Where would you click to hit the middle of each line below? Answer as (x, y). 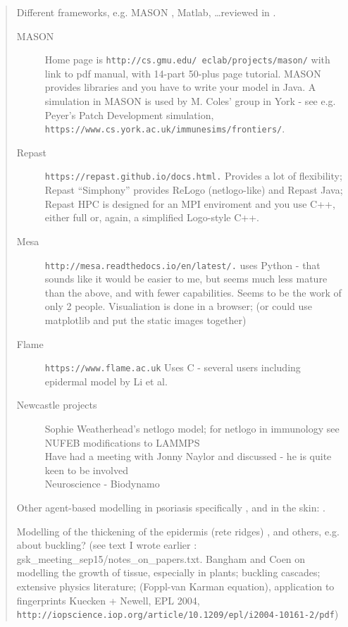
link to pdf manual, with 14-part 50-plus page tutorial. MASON (183, 73)
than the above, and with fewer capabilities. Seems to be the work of (193, 292)
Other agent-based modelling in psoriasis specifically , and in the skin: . (171, 507)
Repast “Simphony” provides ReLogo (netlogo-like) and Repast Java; (194, 190)
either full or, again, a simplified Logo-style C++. (152, 217)
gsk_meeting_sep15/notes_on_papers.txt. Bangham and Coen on (161, 558)
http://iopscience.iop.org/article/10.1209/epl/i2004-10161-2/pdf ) (178, 614)
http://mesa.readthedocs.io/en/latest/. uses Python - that (182, 265)
